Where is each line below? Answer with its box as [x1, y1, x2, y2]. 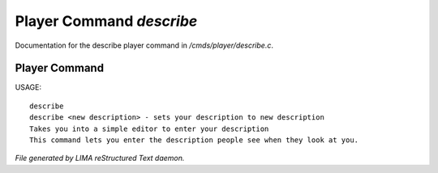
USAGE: [15, 82, 42, 92]
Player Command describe [15, 12, 198, 30]
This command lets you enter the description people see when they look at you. [29, 136, 359, 145]
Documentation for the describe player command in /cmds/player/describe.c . [15, 40, 273, 50]
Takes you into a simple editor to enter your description [29, 124, 269, 133]
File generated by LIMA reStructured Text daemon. [15, 154, 185, 163]
